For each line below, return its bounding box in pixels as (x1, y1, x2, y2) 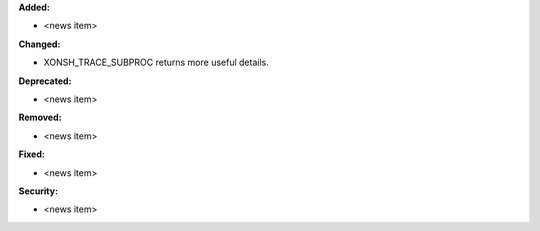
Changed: (18, 38, 61, 50)
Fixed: (18, 148, 45, 160)
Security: (18, 185, 59, 197)
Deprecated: (18, 75, 72, 87)
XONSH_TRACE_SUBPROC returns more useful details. (43, 56, 269, 69)
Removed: (18, 111, 62, 124)
